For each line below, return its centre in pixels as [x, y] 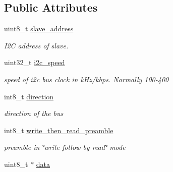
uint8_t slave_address [39, 28]
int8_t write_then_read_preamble [59, 130]
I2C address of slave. [36, 45]
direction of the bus [34, 113]
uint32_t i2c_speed [35, 62]
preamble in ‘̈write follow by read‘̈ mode [65, 147]
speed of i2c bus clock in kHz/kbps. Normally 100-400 [86, 79]
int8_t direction [29, 96]
